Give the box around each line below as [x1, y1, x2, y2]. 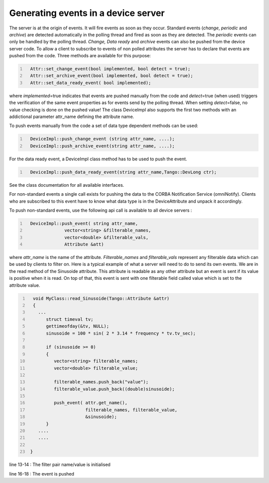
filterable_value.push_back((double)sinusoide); [54, 386, 175, 392]
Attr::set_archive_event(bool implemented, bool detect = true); [30, 73, 193, 79]
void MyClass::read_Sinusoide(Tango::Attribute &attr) [32, 295, 170, 301]
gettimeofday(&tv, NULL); [45, 324, 110, 329]
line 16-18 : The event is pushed [9, 471, 75, 477]
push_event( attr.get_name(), [54, 400, 128, 406]
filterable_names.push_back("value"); [54, 379, 149, 385]
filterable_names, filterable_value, [85, 407, 178, 413]
